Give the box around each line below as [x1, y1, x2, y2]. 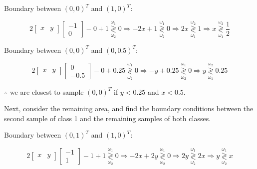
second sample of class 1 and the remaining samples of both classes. [4, 113, 211, 123]
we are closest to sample [9, 86, 84, 97]
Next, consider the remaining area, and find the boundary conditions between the [4, 103, 254, 114]
